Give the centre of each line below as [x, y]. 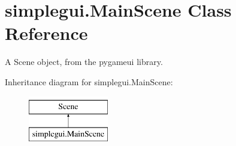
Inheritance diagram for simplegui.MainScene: [89, 81]
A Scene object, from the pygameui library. [84, 62]
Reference [46, 33]
